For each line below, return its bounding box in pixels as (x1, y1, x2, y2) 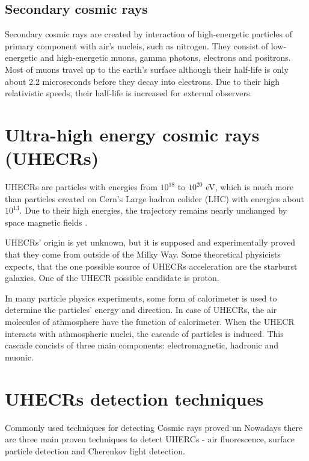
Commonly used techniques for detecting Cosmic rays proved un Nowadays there (5, 421, 303, 433)
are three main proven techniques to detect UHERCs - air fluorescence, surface (5, 433, 295, 445)
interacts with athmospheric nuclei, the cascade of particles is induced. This (5, 327, 284, 339)
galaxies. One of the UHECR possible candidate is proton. (5, 271, 219, 284)
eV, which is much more (206, 181, 294, 193)
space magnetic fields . (5, 215, 88, 228)
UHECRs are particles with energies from (5, 181, 158, 193)
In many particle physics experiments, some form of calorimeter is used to (5, 291, 277, 304)
